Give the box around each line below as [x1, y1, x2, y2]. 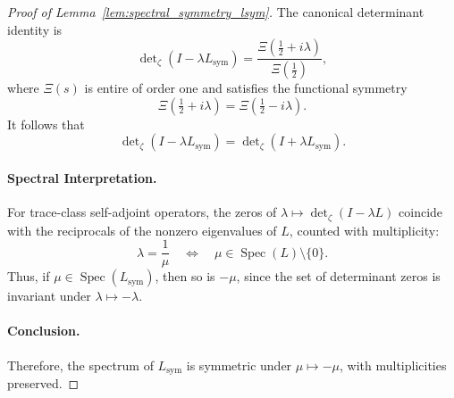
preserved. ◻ [7, 374, 80, 392]
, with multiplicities [339, 355, 447, 374]
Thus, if [7, 267, 50, 286]
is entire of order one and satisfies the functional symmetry [84, 79, 408, 97]
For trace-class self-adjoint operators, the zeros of [7, 203, 277, 221]
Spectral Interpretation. [7, 168, 157, 187]
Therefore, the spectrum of [7, 355, 154, 374]
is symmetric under [186, 355, 292, 374]
